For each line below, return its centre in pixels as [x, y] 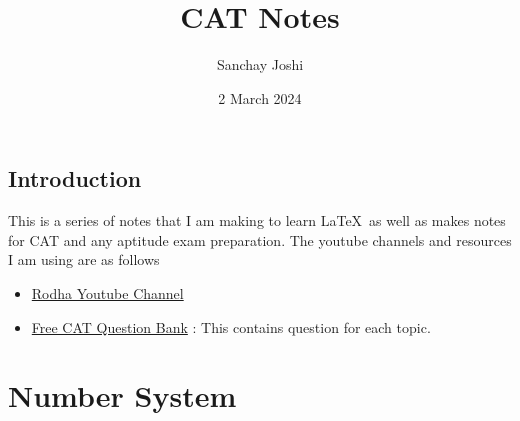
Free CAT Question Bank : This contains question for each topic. [231, 326]
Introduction [75, 178]
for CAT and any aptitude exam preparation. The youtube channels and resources [260, 239]
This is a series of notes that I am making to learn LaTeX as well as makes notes [257, 220]
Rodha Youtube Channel [107, 292]
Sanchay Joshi [260, 64]
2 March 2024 [260, 97]
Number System [122, 395]
